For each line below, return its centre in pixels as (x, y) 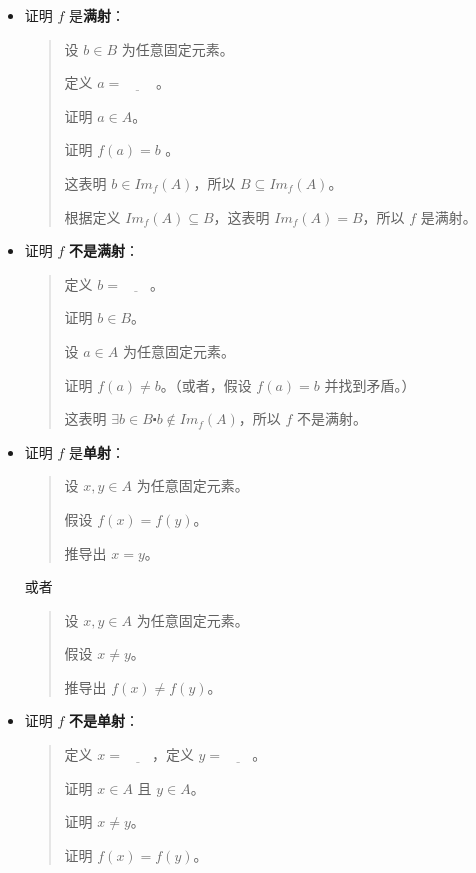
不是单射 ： (104, 720)
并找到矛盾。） (370, 384)
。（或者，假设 (206, 384)
